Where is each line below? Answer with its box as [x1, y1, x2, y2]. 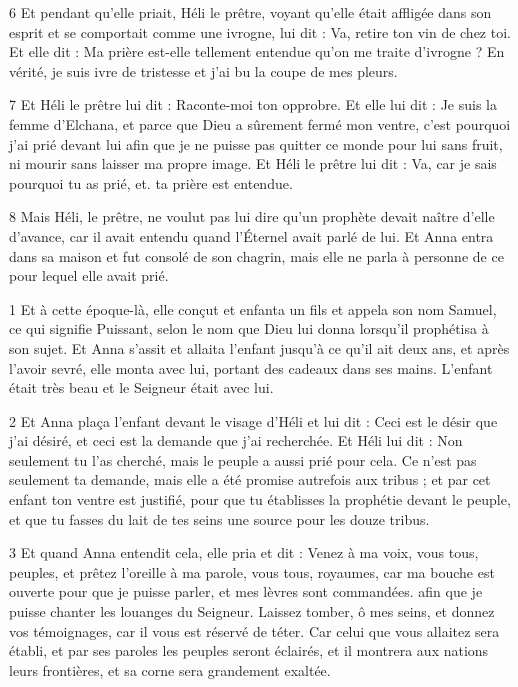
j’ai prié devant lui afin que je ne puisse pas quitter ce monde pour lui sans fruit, [9, 133, 503, 154]
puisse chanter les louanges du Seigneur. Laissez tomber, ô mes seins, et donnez [9, 601, 495, 622]
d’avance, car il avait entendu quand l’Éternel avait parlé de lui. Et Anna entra [9, 225, 494, 246]
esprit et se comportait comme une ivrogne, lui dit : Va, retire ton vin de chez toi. [9, 21, 511, 42]
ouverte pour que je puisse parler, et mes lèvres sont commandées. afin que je [9, 581, 483, 602]
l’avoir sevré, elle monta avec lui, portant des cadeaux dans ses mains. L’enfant [9, 357, 493, 378]
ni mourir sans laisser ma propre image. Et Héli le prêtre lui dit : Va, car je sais [9, 153, 497, 174]
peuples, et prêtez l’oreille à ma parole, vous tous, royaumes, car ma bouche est [9, 561, 495, 582]
